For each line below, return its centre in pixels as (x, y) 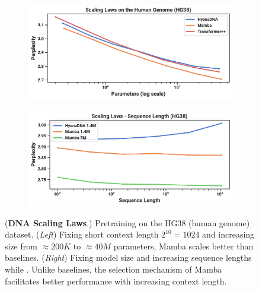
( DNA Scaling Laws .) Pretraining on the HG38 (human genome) (127, 222)
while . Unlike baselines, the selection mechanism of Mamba (113, 269)
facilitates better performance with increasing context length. (116, 281)
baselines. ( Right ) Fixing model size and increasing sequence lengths (128, 257)
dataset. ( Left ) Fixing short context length (82, 234)
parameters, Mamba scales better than (183, 246)
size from (21, 246)
